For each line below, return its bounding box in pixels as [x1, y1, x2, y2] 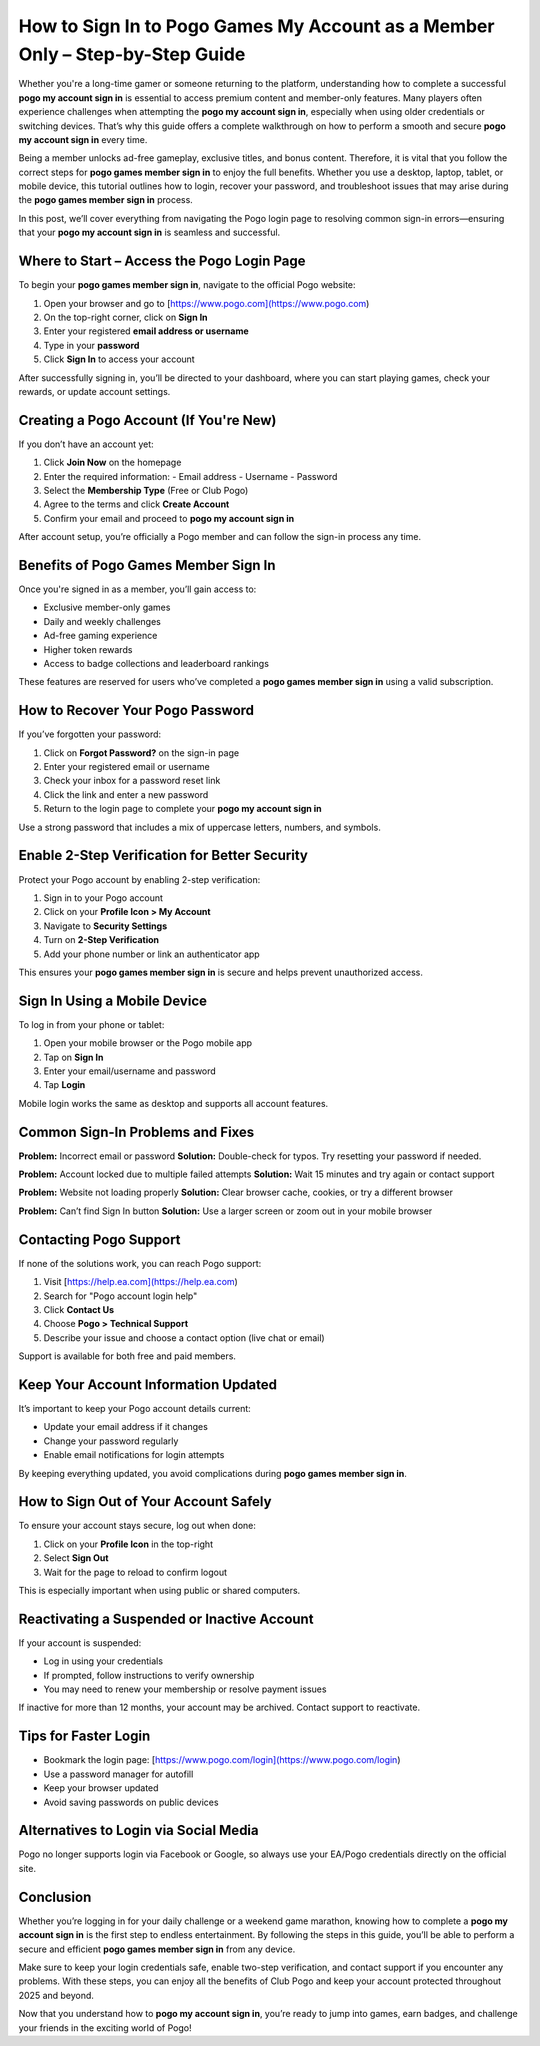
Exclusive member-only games [43, 601, 171, 614]
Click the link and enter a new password [43, 788, 209, 800]
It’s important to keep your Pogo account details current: [18, 1402, 252, 1414]
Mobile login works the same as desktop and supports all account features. [18, 1097, 329, 1109]
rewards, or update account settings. [18, 385, 171, 397]
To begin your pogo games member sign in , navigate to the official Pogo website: [18, 279, 356, 291]
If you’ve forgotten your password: [18, 728, 162, 740]
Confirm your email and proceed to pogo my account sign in [43, 512, 295, 524]
